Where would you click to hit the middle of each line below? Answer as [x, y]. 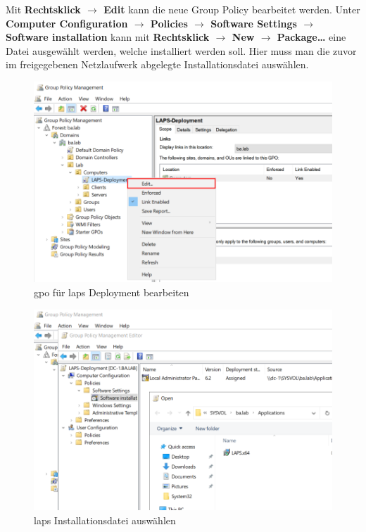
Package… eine [311, 37]
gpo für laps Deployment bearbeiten [112, 292]
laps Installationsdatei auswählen [105, 520]
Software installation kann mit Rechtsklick [108, 37]
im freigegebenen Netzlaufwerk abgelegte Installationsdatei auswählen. [157, 64]
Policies [169, 23]
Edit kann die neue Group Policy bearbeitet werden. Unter [232, 9]
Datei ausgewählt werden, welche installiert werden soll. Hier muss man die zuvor [181, 50]
